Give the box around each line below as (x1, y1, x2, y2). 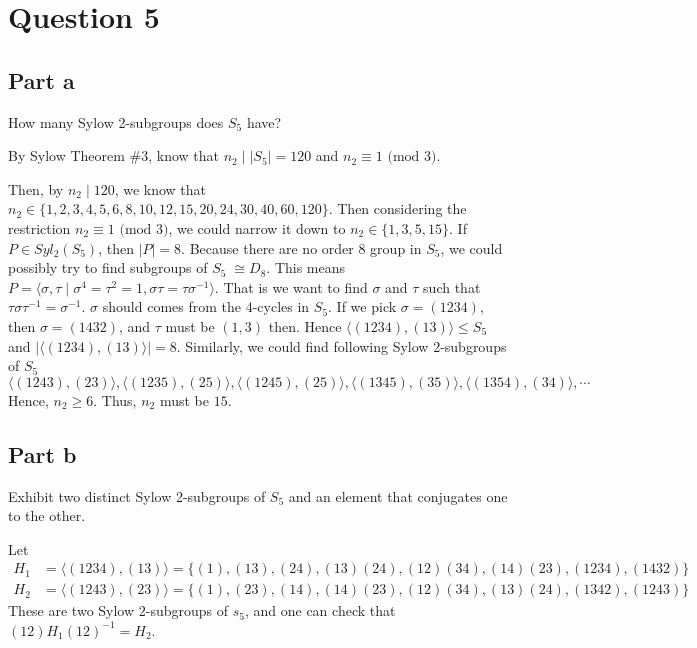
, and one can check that (244, 600, 396, 621)
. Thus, (93, 389, 137, 410)
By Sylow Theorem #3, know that (8, 145, 219, 166)
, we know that (114, 178, 207, 199)
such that (423, 276, 481, 297)
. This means (266, 257, 346, 278)
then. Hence (268, 315, 342, 336)
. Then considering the (328, 198, 467, 219)
